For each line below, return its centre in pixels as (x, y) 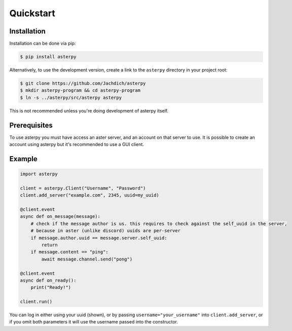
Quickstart (32, 13)
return (49, 245)
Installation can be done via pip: (43, 44)
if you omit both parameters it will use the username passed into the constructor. (94, 322)
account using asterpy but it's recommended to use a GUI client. (77, 144)
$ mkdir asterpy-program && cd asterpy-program (80, 90)
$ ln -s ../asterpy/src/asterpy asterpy (71, 97)
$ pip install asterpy (48, 57)
